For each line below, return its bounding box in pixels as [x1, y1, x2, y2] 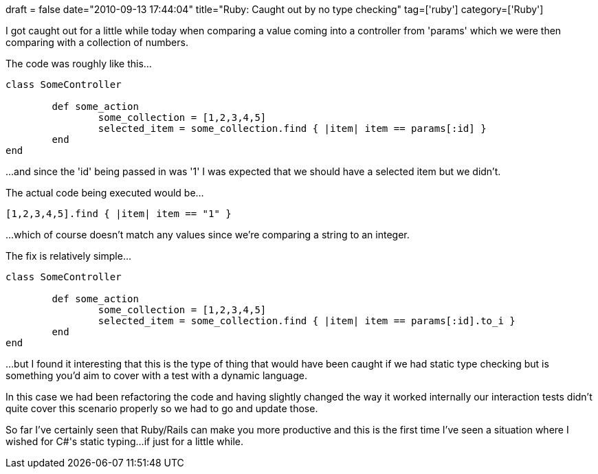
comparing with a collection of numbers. [5, 36, 188, 48]
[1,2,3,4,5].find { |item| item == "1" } [5, 208, 232, 219]
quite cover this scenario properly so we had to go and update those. [5, 403, 318, 414]
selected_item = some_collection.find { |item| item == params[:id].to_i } [98, 315, 516, 326]
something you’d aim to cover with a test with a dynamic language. [5, 370, 307, 381]
